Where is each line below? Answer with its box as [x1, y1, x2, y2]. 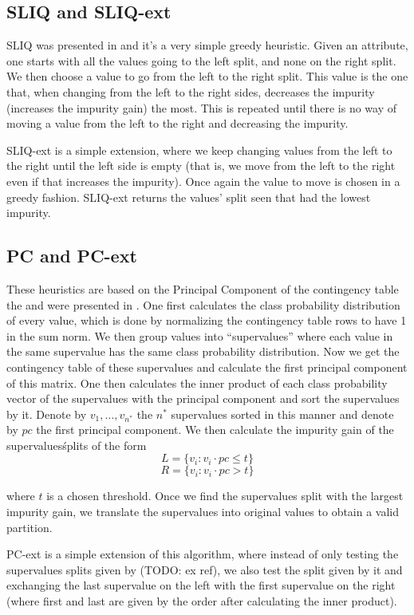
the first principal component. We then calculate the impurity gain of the [36, 421, 394, 438]
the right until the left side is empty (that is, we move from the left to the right [6, 157, 396, 174]
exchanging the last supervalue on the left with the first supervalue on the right [6, 577, 396, 593]
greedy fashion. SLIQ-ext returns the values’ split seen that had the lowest [6, 188, 371, 205]
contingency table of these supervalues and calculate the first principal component [6, 358, 408, 375]
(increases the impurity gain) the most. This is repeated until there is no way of [6, 99, 397, 116]
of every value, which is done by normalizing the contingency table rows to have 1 [6, 312, 407, 329]
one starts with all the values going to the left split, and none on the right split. [6, 52, 396, 69]
